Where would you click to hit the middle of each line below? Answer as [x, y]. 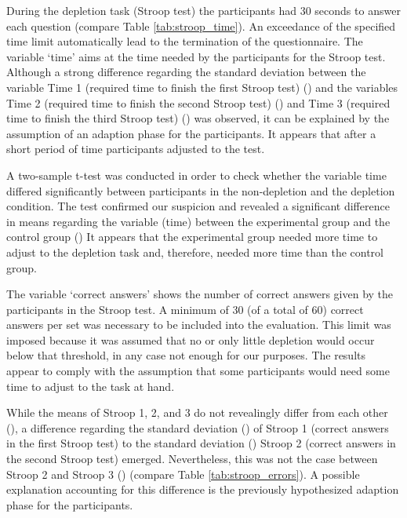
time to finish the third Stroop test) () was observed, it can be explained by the [198, 118]
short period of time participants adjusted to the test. [136, 149]
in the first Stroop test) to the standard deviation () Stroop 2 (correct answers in [201, 443]
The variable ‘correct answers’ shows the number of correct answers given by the [200, 294]
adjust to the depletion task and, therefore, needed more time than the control [195, 252]
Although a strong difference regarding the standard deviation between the [186, 72]
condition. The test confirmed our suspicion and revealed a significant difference [198, 206]
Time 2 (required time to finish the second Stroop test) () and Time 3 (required [198, 102]
